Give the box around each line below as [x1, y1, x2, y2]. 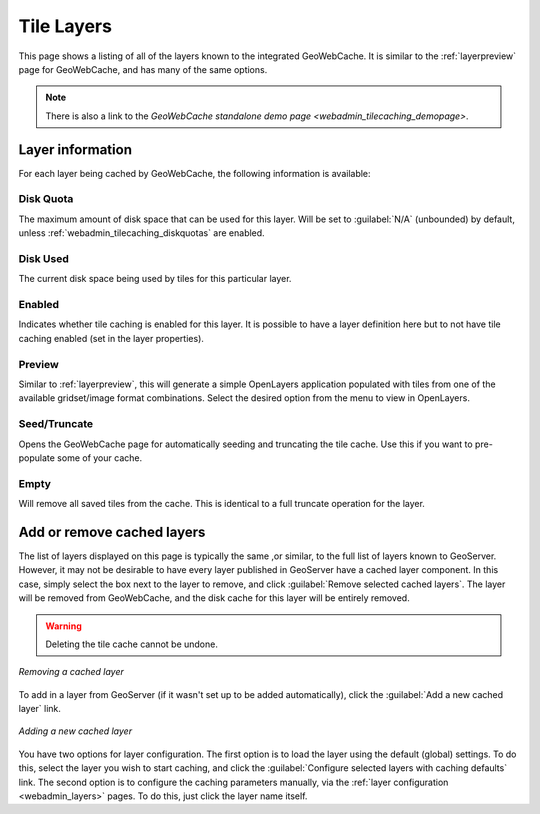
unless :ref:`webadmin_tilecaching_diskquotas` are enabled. [18, 227, 265, 239]
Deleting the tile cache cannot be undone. [45, 638, 219, 650]
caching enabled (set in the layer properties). [18, 332, 205, 344]
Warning [45, 620, 82, 632]
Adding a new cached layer [18, 725, 133, 737]
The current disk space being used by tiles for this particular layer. [18, 273, 292, 285]
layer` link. [18, 703, 62, 715]
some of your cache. [56, 451, 143, 464]
